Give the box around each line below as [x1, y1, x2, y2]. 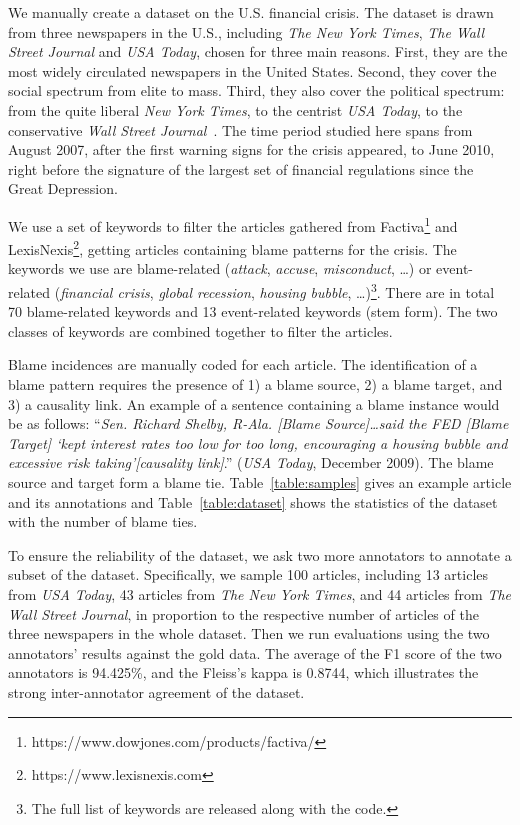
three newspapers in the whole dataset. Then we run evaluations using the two [8, 623, 490, 644]
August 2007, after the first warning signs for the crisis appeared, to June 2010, [8, 139, 495, 160]
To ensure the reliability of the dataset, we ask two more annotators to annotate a [8, 544, 512, 565]
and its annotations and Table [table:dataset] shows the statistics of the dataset [8, 491, 498, 512]
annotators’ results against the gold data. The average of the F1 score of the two [8, 642, 502, 663]
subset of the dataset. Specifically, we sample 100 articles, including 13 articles [8, 564, 489, 585]
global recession [158, 281, 251, 302]
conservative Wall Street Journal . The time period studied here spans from [8, 119, 473, 140]
